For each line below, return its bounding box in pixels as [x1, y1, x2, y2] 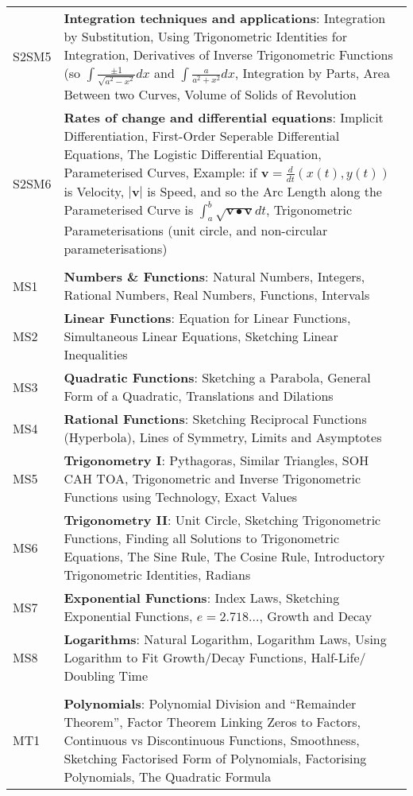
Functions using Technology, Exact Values [64, 487, 298, 507]
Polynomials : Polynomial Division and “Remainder [64, 694, 357, 713]
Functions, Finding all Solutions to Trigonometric [64, 529, 340, 548]
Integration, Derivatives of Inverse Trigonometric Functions [64, 45, 393, 64]
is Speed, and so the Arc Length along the [147, 181, 382, 200]
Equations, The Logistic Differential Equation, [64, 145, 322, 164]
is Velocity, [64, 181, 125, 200]
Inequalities [64, 345, 128, 364]
